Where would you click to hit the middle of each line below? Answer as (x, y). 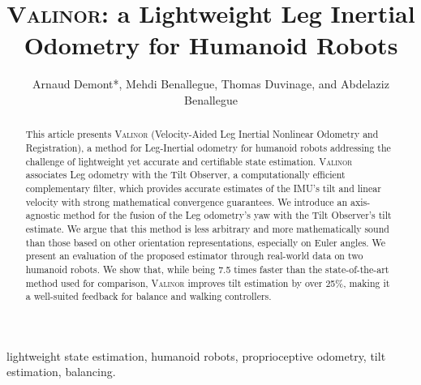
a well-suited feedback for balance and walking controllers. (148, 296)
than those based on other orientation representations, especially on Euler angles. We (206, 242)
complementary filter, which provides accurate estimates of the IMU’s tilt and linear (203, 188)
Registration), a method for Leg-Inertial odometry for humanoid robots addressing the (208, 147)
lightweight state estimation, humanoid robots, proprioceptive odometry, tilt (196, 355)
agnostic (43, 215)
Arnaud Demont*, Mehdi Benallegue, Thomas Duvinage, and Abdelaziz (211, 84)
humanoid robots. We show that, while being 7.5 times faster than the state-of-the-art (207, 269)
